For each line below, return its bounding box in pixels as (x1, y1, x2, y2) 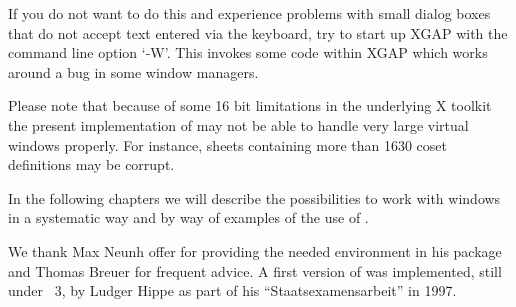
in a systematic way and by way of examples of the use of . (8, 207, 369, 228)
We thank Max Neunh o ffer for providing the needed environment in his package (8, 240, 502, 261)
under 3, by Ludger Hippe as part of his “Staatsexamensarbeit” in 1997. (8, 280, 457, 301)
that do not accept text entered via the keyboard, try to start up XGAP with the (8, 22, 508, 43)
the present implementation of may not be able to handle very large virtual (8, 114, 469, 135)
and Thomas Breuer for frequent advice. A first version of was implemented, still (8, 260, 502, 281)
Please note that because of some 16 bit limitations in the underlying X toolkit (8, 95, 492, 116)
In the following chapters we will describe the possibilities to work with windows (8, 187, 501, 208)
